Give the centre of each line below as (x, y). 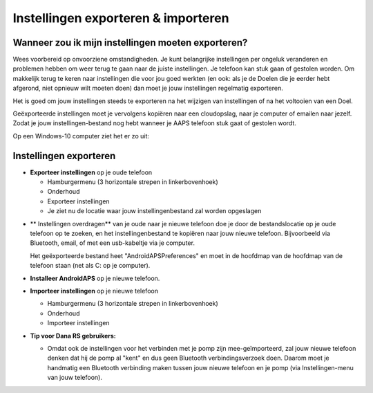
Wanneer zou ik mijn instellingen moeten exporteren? (130, 43)
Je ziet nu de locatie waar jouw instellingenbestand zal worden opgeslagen (154, 211)
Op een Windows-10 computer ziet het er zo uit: (81, 136)
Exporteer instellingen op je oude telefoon (91, 172)
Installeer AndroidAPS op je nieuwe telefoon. (95, 278)
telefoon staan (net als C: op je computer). (90, 266)
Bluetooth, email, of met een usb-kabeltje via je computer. (112, 243)
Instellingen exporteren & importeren (121, 18)
